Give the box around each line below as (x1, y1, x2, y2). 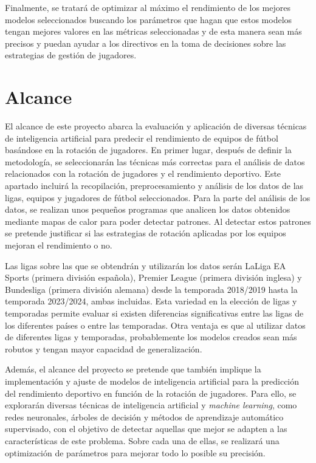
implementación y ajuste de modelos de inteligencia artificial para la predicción (5, 374, 300, 387)
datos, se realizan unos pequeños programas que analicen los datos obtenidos (5, 203, 290, 216)
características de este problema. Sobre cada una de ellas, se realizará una (5, 434, 280, 447)
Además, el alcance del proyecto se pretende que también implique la (5, 363, 261, 376)
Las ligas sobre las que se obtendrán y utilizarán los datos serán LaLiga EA (5, 259, 286, 272)
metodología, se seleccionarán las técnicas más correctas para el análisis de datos (5, 155, 305, 168)
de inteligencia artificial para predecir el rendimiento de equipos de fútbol (5, 131, 278, 144)
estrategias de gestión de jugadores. (5, 49, 137, 61)
